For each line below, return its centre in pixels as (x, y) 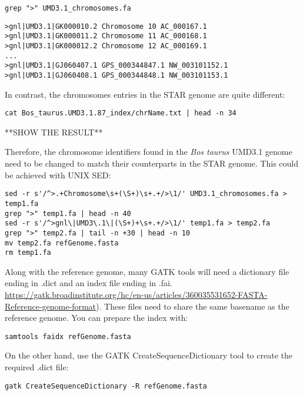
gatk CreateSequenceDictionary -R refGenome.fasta (106, 386)
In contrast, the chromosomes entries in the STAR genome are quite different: (145, 94)
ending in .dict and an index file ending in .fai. (89, 283)
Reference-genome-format (51, 306)
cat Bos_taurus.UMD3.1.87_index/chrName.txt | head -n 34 (121, 113)
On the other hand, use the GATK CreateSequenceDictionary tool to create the (149, 355)
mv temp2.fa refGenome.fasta (62, 243)
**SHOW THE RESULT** (54, 132)
